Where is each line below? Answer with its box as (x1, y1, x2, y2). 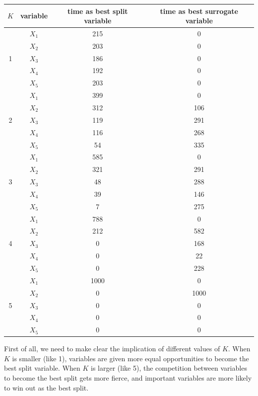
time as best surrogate (160, 5, 238, 16)
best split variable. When (4, 363, 80, 373)
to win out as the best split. (4, 382, 89, 393)
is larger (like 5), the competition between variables (91, 363, 247, 373)
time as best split (67, 5, 128, 16)
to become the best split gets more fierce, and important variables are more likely (4, 373, 252, 383)
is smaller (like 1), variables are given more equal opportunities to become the (12, 353, 249, 363)
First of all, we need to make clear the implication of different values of (4, 343, 220, 354)
